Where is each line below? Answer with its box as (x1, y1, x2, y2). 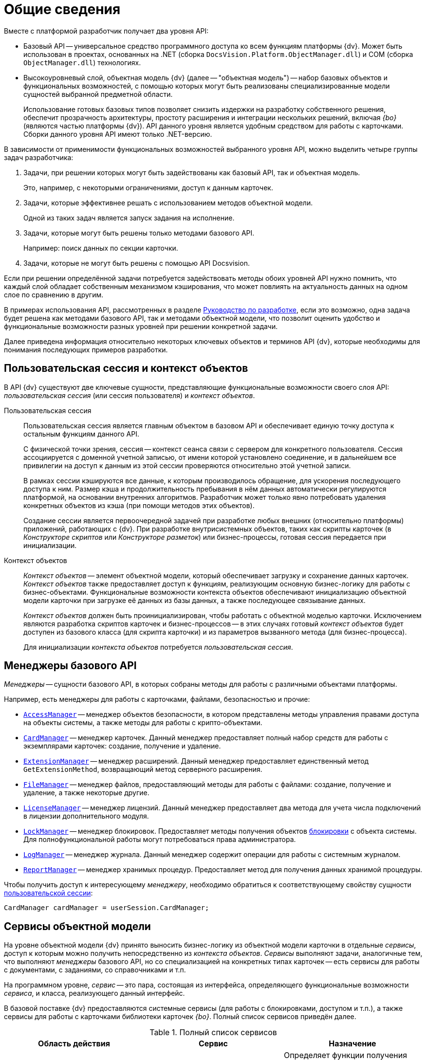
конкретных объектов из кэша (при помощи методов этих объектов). (23, 501, 255, 510)
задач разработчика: (4, 153, 74, 162)
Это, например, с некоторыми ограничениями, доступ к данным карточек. (23, 183, 273, 192)
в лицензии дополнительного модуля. (23, 812, 149, 821)
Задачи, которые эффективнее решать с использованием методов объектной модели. (23, 198, 313, 207)
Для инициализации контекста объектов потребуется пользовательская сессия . (23, 642, 293, 651)
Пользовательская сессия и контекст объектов (4, 362, 248, 375)
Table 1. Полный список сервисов (149, 1027, 277, 1038)
